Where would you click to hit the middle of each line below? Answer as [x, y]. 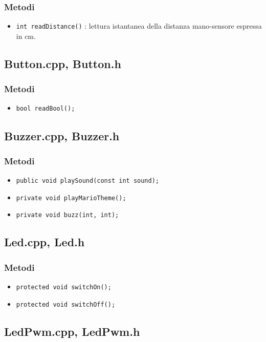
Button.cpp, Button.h [63, 63]
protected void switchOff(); [66, 304]
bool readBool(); [46, 109]
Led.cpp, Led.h [45, 242]
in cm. [26, 36]
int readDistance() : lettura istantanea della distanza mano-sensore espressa [139, 26]
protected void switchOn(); [64, 287]
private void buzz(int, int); [68, 215]
